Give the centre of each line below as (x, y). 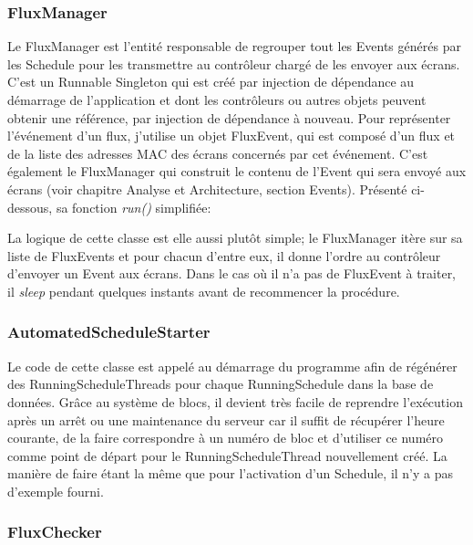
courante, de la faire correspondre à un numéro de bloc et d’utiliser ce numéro (226, 438)
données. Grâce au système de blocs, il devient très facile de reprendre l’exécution (235, 401)
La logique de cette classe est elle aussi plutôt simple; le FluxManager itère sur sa (235, 238)
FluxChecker (55, 532)
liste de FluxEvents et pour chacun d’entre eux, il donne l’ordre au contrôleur (224, 255)
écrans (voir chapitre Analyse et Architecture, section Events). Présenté (207, 189)
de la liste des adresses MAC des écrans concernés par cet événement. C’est (218, 153)
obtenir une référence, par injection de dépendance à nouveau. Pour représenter (229, 117)
